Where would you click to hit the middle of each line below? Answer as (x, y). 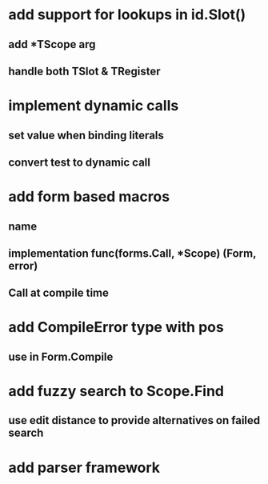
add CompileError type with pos (116, 328)
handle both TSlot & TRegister (84, 71)
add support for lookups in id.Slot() (127, 15)
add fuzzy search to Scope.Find (116, 392)
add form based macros (89, 197)
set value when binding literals (86, 135)
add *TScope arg (52, 44)
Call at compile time (59, 293)
